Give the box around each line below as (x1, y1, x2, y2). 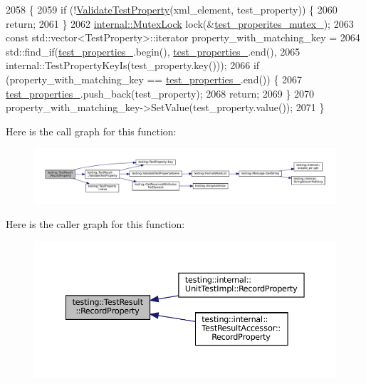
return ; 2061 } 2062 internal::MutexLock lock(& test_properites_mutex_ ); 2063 (6, 16, 354, 31)
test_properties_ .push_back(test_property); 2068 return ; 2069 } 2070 (6, 85, 315, 100)
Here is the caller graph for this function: (6, 216, 185, 231)
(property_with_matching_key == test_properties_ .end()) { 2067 (6, 71, 303, 86)
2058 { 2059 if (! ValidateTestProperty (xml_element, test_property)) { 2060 (6, 2, 338, 16)
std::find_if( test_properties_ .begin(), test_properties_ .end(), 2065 (6, 43, 300, 58)
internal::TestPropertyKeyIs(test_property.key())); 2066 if (6, 58, 260, 73)
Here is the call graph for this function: (6, 123, 177, 138)
